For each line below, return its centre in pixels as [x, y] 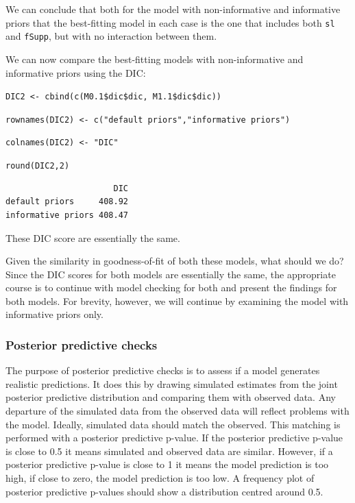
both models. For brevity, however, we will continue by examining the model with [177, 300]
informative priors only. [54, 314]
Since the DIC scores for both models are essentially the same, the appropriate [171, 274]
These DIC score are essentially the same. [93, 237]
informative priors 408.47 [67, 215]
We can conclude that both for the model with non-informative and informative [173, 9]
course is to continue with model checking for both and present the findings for [171, 287]
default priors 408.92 [67, 202]
